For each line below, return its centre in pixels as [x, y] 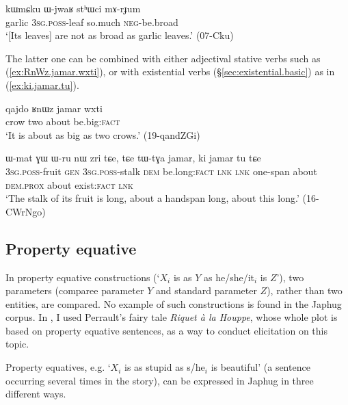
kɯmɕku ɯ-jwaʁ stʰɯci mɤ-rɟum [73, 8]
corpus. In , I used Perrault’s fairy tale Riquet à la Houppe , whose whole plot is [172, 317]
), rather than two [305, 290]
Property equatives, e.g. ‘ [58, 367]
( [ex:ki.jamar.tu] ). [42, 84]
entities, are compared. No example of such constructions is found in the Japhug [174, 303]
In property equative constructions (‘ [83, 277]
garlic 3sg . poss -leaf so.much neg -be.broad [92, 22]
